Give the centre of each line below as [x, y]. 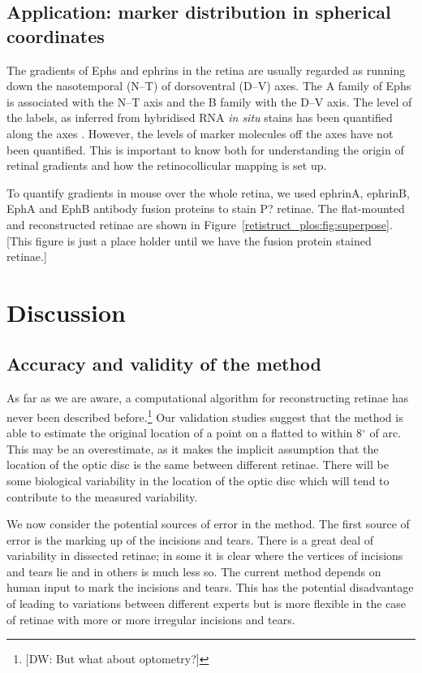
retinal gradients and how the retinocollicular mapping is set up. [167, 165]
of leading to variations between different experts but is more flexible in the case [206, 604]
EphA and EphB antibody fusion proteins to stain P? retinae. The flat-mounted [206, 208]
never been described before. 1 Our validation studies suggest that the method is [205, 415]
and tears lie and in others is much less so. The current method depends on [194, 571]
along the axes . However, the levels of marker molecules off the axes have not [200, 133]
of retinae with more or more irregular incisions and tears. [151, 619]
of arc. [385, 433]
